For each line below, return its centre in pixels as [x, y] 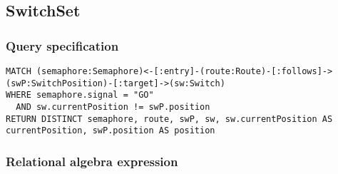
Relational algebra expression [92, 161]
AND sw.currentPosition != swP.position [113, 107]
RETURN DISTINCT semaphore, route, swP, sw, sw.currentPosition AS [169, 119]
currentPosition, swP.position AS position [111, 131]
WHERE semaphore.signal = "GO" [80, 95]
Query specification [62, 45]
